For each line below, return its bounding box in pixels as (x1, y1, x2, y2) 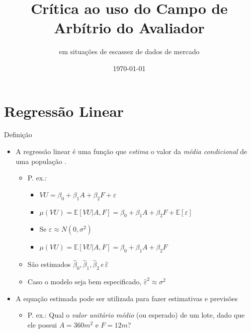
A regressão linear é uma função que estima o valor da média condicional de (15, 146, 248, 157)
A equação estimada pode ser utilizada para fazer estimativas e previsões (15, 293, 238, 303)
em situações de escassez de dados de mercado (59, 46, 200, 57)
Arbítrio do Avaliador (54, 17, 205, 38)
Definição (4, 129, 32, 140)
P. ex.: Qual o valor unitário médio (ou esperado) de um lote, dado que (27, 310, 245, 320)
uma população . (15, 156, 67, 166)
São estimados (27, 259, 71, 269)
